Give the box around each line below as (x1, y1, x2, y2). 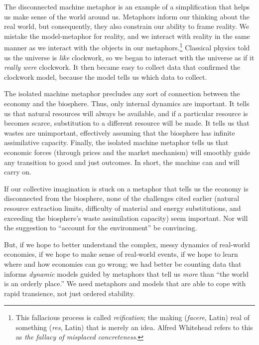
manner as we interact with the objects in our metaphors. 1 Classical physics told (4, 41, 250, 53)
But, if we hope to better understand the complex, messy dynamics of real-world (4, 239, 250, 249)
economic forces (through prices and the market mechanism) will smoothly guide (4, 147, 251, 157)
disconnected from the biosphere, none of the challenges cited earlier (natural (4, 193, 240, 203)
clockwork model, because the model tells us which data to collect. (4, 71, 207, 82)
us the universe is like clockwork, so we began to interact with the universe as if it (4, 52, 255, 62)
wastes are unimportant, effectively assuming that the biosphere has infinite (4, 127, 235, 138)
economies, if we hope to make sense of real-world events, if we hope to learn (4, 249, 238, 259)
